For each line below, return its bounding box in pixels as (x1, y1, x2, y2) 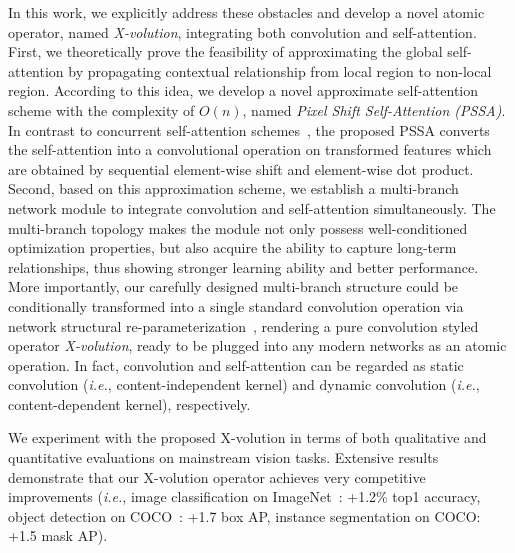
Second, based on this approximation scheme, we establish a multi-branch (8, 178, 459, 199)
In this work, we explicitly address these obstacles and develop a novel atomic (8, 2, 485, 22)
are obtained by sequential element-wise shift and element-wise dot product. (8, 158, 474, 179)
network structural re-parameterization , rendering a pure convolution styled (8, 315, 479, 336)
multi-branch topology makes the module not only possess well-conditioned (8, 217, 468, 238)
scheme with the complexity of (8, 99, 195, 120)
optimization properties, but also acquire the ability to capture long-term (8, 237, 457, 258)
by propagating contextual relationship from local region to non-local (68, 60, 492, 81)
